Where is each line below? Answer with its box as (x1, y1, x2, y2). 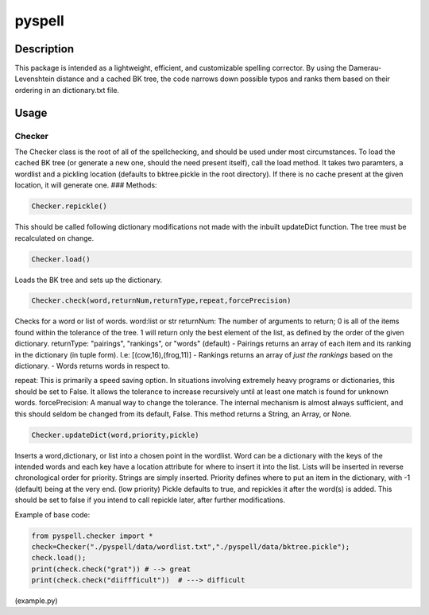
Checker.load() (31, 254, 91, 264)
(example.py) (14, 596, 58, 605)
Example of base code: (14, 509, 91, 520)
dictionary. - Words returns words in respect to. (14, 362, 170, 371)
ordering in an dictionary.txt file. (14, 85, 119, 95)
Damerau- (348, 64, 381, 73)
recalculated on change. (14, 233, 95, 242)
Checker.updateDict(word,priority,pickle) (31, 430, 199, 439)
